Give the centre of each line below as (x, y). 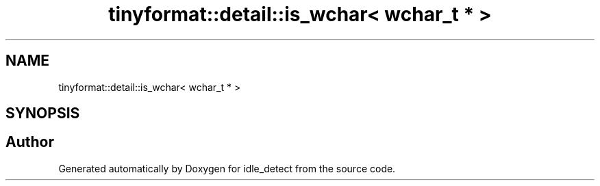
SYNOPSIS (43, 114)
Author (30, 142)
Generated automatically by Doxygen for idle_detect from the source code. (227, 168)
